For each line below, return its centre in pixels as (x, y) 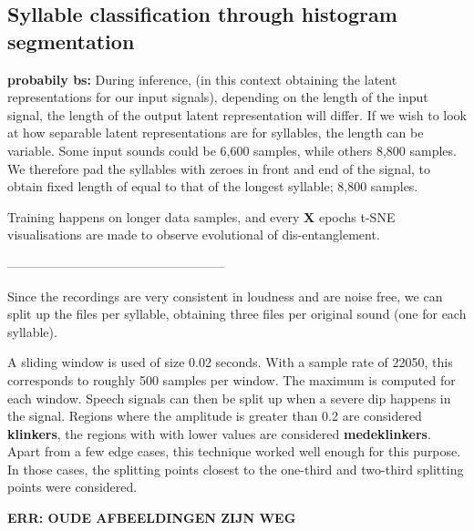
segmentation (71, 41)
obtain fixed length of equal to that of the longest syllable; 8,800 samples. (213, 186)
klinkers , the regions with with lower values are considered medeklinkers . (219, 433)
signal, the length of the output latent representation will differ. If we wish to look (237, 114)
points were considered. (72, 487)
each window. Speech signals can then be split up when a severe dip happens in (229, 398)
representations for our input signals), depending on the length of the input (218, 97)
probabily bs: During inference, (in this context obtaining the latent (202, 79)
